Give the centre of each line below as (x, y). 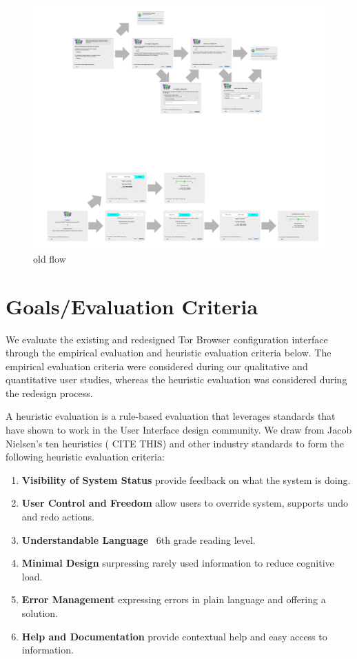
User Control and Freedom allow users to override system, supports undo (185, 503)
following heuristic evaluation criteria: (85, 457)
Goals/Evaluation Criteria (132, 306)
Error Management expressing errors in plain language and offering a (174, 599)
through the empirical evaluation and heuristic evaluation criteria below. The (169, 353)
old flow (50, 258)
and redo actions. (58, 517)
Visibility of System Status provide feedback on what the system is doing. (186, 479)
